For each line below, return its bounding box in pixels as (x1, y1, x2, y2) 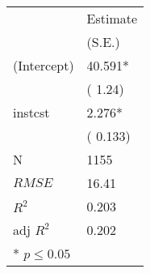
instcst (13, 103, 50, 122)
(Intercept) (13, 56, 74, 75)
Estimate (86, 9, 138, 28)
